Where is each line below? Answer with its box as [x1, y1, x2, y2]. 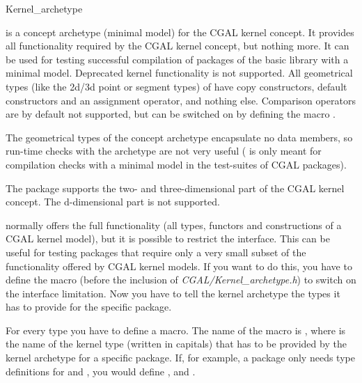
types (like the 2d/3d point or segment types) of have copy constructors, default [6, 79, 347, 93]
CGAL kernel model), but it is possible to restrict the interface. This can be [6, 231, 330, 246]
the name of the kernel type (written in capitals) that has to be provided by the [6, 336, 347, 351]
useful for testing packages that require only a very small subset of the [6, 244, 306, 259]
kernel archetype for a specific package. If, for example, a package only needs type [6, 350, 355, 365]
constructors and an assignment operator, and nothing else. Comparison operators [6, 93, 356, 107]
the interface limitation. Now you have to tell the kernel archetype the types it [6, 286, 340, 300]
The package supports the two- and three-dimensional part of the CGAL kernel [6, 180, 345, 195]
